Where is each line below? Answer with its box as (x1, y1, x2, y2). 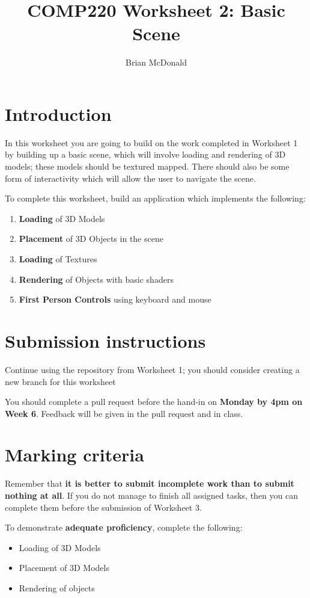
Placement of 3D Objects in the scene (19, 232, 163, 245)
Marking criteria (5, 442, 144, 467)
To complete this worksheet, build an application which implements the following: (5, 192, 306, 205)
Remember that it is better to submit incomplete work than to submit (5, 477, 294, 490)
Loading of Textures (19, 253, 97, 265)
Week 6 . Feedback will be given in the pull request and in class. (5, 407, 243, 419)
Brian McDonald (126, 56, 187, 69)
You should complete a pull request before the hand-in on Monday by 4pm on (5, 395, 303, 408)
